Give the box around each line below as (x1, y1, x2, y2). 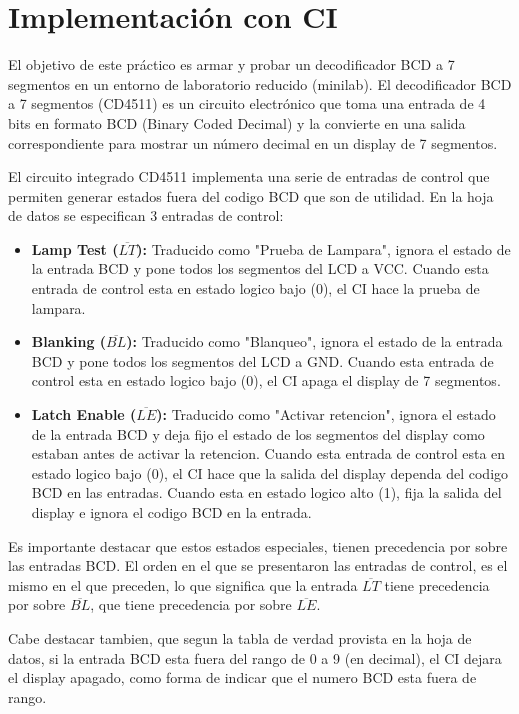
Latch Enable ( (31, 404, 137, 425)
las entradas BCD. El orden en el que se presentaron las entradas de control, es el (8, 555, 508, 576)
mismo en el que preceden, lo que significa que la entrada (8, 574, 358, 595)
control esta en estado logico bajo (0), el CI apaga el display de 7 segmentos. (31, 370, 501, 391)
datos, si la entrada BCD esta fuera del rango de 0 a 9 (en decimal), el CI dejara (8, 647, 502, 668)
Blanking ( (31, 331, 107, 352)
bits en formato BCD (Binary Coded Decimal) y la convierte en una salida (8, 112, 466, 133)
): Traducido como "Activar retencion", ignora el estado (156, 404, 496, 425)
